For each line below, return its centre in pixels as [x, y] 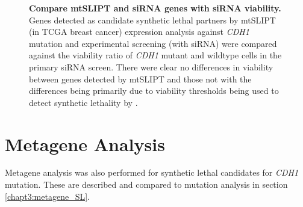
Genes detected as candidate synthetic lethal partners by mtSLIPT [152, 20]
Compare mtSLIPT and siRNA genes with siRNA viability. [155, 8]
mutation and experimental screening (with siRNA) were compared [153, 43]
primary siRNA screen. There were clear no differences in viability [151, 66]
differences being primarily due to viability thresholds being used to [154, 91]
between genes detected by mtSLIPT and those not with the [140, 79]
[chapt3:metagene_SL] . [47, 196]
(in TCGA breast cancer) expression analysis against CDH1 [139, 32]
